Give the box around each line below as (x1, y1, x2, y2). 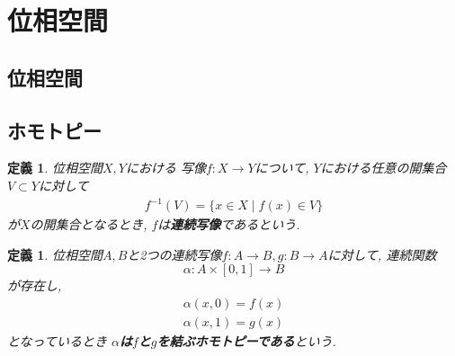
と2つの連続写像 (127, 245, 222, 263)
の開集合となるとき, (30, 215, 147, 234)
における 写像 (125, 158, 206, 177)
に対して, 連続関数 (327, 245, 437, 263)
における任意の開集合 (320, 158, 447, 177)
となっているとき (7, 331, 107, 350)
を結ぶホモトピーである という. (156, 331, 336, 350)
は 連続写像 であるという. (157, 215, 300, 234)
